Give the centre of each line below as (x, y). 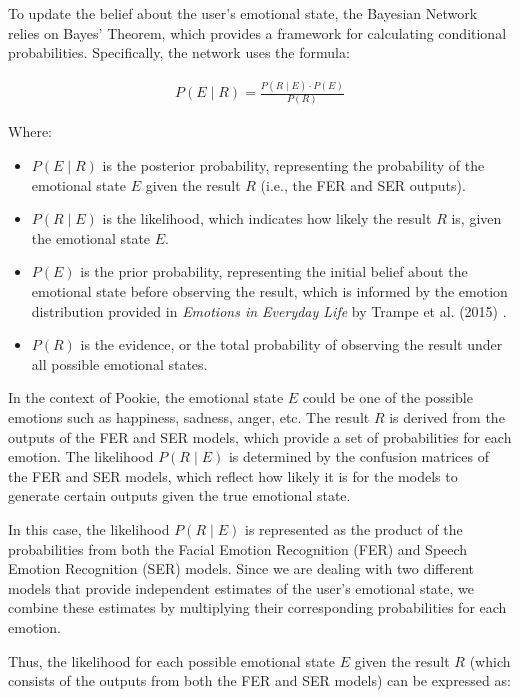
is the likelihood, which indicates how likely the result (267, 218)
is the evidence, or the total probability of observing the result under (291, 344)
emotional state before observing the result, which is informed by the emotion (269, 291)
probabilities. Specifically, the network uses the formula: (179, 52)
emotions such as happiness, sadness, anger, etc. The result (189, 416)
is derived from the (447, 416)
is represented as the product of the (353, 528)
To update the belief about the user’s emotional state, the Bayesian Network (243, 13)
